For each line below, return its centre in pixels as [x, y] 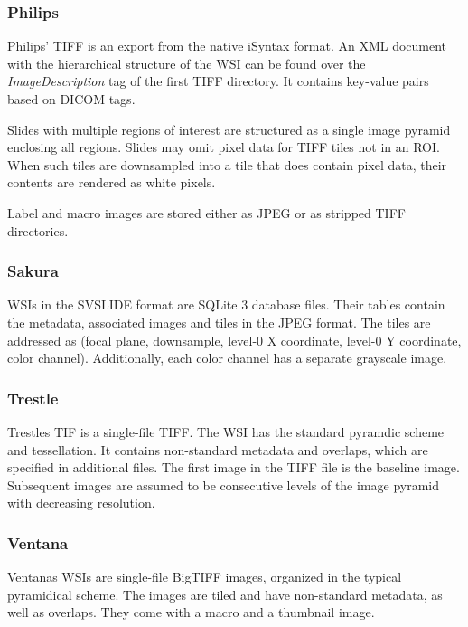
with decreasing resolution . [81, 503]
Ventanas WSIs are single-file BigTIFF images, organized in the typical [205, 577]
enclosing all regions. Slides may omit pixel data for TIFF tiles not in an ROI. [224, 147]
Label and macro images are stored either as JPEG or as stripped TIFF [206, 212]
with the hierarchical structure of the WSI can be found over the [187, 63]
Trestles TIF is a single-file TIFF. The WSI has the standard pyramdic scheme [226, 431]
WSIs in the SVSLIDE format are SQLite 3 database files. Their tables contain [226, 304]
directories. [38, 230]
